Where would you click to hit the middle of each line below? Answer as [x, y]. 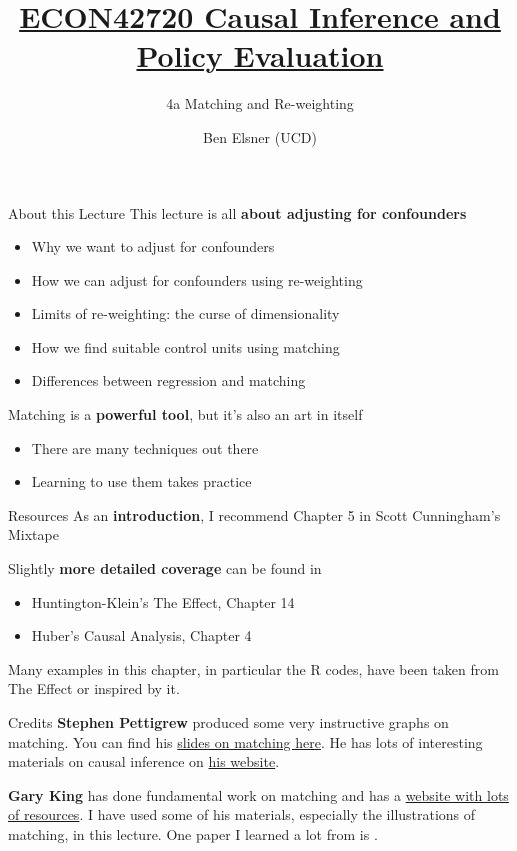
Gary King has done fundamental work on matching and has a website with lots [258, 794]
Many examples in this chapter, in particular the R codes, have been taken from [253, 668]
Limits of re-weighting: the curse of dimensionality [185, 313]
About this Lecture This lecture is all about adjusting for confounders [237, 212]
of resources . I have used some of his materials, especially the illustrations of [242, 814]
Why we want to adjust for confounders [153, 246]
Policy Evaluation [260, 55]
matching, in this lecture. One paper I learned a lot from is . [193, 833]
